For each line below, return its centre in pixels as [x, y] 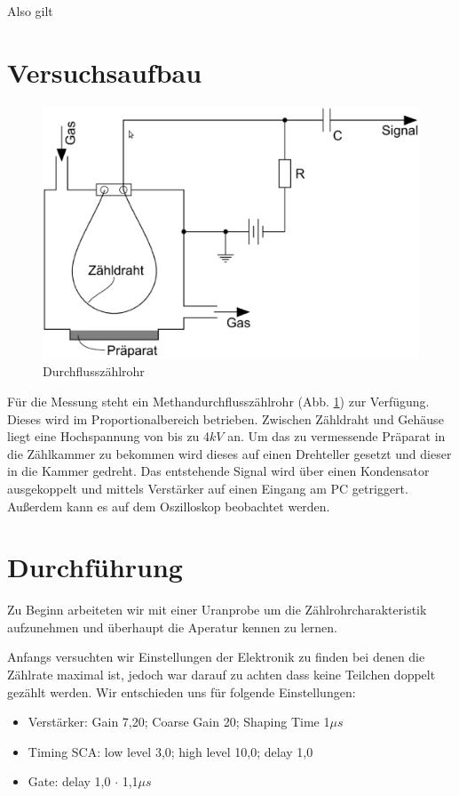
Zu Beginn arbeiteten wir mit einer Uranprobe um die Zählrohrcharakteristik [217, 610]
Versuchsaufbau [105, 72]
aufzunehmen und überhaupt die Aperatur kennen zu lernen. [173, 627]
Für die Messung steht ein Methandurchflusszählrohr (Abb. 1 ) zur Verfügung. [218, 401]
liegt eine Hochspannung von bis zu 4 [109, 436]
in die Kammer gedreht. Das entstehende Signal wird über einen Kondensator [218, 471]
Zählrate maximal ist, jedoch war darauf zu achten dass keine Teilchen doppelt [222, 675]
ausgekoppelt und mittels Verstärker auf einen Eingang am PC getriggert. [208, 488]
